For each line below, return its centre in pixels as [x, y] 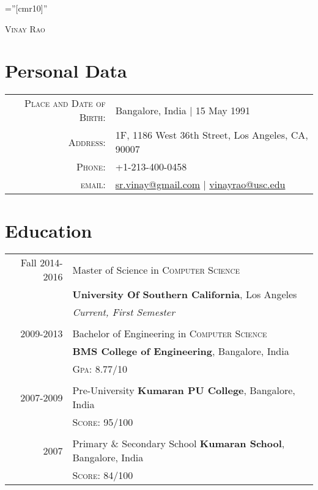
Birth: [92, 117]
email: [93, 185]
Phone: [91, 167]
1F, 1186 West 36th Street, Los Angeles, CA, [212, 135]
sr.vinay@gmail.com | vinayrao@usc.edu [200, 185]
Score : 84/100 [103, 475]
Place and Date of [65, 103]
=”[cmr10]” [26, 8]
